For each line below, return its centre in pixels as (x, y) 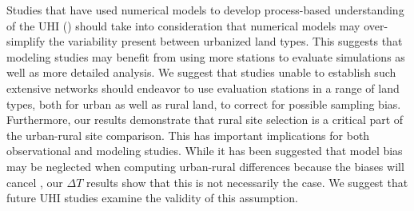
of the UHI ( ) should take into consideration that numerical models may (183, 25)
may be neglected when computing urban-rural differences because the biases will (205, 166)
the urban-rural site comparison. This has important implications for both (188, 135)
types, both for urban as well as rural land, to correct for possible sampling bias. (204, 104)
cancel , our (35, 182)
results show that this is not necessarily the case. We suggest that (247, 182)
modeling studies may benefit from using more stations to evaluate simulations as (206, 56)
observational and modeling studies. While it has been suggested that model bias (205, 151)
